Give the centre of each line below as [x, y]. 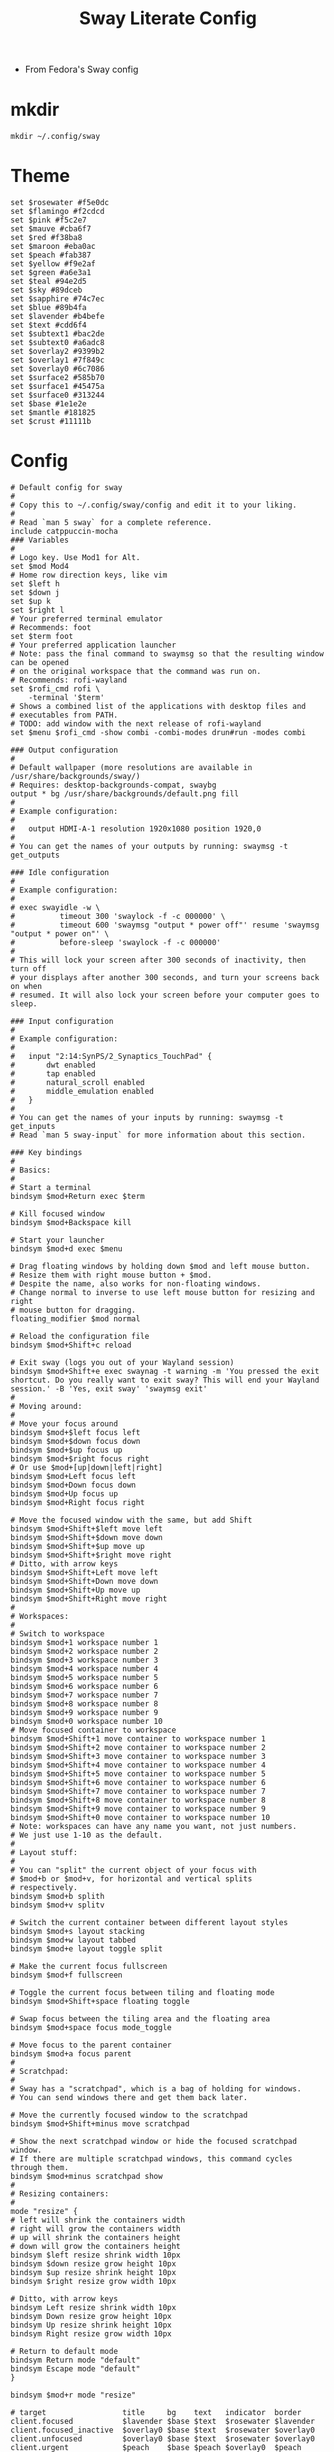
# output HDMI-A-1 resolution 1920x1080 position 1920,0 [136, 829]
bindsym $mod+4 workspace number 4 [84, 1669]
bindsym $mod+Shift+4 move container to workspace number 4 [138, 1765]
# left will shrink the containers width [98, 2220]
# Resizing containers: [60, 2194]
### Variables [40, 540]
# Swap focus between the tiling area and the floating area [140, 2019]
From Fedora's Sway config [81, 69]
